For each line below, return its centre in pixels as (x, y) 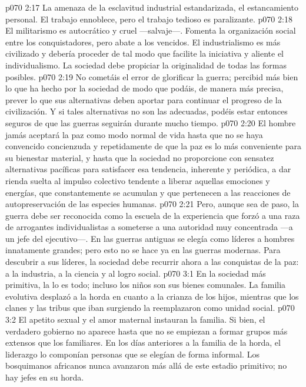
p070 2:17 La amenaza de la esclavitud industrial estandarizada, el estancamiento (152, 7)
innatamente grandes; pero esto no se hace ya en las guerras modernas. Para (143, 250)
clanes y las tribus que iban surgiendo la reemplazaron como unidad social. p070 (150, 308)
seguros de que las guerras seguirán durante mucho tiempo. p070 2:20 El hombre (151, 122)
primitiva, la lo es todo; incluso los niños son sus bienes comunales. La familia (146, 285)
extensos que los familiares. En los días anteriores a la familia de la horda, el (143, 342)
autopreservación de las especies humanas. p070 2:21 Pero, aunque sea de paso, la (152, 204)
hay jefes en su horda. (45, 377)
